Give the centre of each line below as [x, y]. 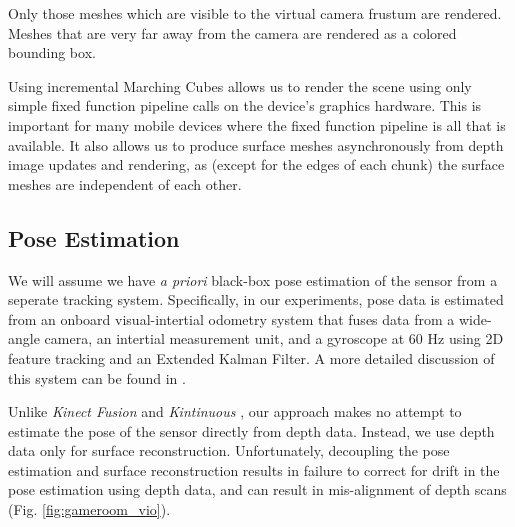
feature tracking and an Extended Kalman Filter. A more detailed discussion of [251, 357]
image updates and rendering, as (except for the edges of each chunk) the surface [256, 164]
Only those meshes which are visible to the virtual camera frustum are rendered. [255, 13]
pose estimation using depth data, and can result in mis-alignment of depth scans [257, 489]
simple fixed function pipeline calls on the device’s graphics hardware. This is [245, 105]
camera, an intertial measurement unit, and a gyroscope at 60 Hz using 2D [274, 338]
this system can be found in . [97, 377]
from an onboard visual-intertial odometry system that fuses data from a [231, 318]
